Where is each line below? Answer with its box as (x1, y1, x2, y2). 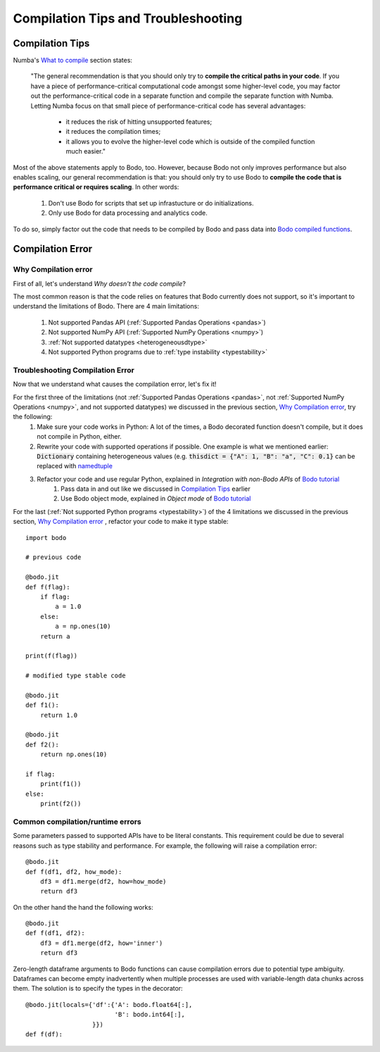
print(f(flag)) (25, 652, 78, 660)
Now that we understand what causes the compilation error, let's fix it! (13, 380, 217, 389)
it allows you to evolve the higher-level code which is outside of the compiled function (65, 137, 315, 146)
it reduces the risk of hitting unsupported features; (65, 118, 213, 126)
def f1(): (25, 701, 59, 709)
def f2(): (25, 740, 59, 749)
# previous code (25, 553, 82, 561)
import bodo (25, 534, 67, 541)
